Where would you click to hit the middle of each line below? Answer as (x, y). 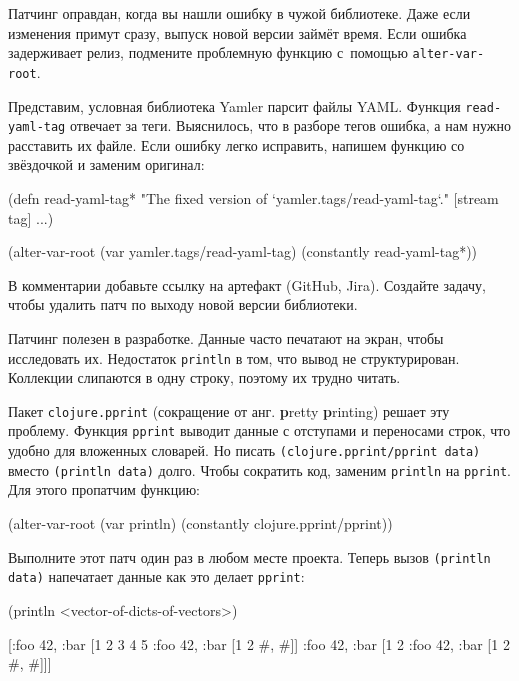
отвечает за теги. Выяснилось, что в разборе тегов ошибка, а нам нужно (290, 125)
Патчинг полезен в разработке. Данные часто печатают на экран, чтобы (226, 337)
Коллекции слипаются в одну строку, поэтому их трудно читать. (204, 377)
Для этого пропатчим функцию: (104, 489)
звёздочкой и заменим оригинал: (106, 164)
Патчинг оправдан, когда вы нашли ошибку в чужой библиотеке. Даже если (239, 13)
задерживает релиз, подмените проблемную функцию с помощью (208, 52)
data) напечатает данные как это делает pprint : (156, 576)
